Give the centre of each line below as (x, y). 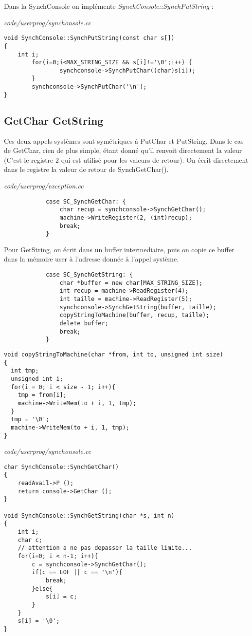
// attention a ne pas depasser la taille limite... (105, 548)
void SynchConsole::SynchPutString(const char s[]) (89, 38)
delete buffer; (84, 324)
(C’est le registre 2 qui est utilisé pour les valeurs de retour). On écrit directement (126, 159)
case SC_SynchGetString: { (89, 275)
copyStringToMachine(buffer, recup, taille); (135, 315)
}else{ (42, 589)
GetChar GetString (54, 120)
